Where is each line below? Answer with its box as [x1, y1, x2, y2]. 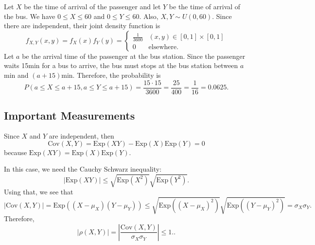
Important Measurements [4, 108, 135, 123]
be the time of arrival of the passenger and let [24, 1, 161, 11]
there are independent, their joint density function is [4, 20, 160, 31]
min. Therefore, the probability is [61, 70, 161, 80]
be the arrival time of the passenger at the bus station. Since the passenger [22, 51, 245, 61]
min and [4, 70, 29, 80]
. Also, [139, 11, 158, 21]
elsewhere [148, 43, 177, 51]
